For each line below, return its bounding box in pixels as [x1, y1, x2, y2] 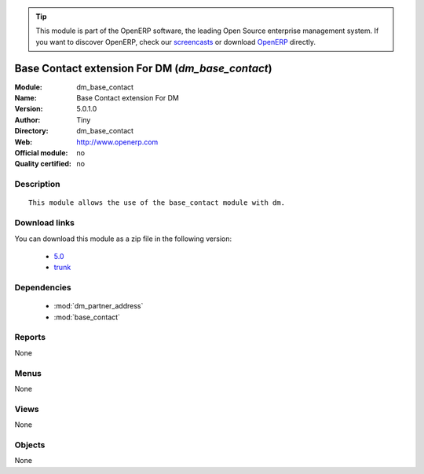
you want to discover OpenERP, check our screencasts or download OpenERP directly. [35, 37, 316, 46]
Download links [14, 217, 75, 228]
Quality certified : [14, 159, 72, 169]
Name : [14, 93, 37, 103]
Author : [14, 115, 41, 125]
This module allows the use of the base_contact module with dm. [28, 199, 286, 207]
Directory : [14, 126, 49, 136]
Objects [14, 439, 46, 450]
